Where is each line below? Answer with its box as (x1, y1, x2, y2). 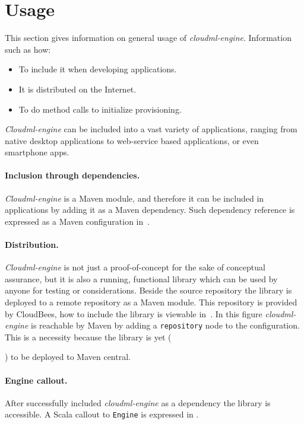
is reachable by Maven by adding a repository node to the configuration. (31, 319, 300, 331)
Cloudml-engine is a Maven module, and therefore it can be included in (5, 192, 264, 204)
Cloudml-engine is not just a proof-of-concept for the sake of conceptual (5, 261, 265, 273)
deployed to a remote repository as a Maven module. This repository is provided (5, 296, 297, 308)
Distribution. (5, 238, 59, 251)
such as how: (5, 43, 51, 55)
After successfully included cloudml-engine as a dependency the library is (5, 396, 271, 409)
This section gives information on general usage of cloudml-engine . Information (5, 31, 292, 44)
